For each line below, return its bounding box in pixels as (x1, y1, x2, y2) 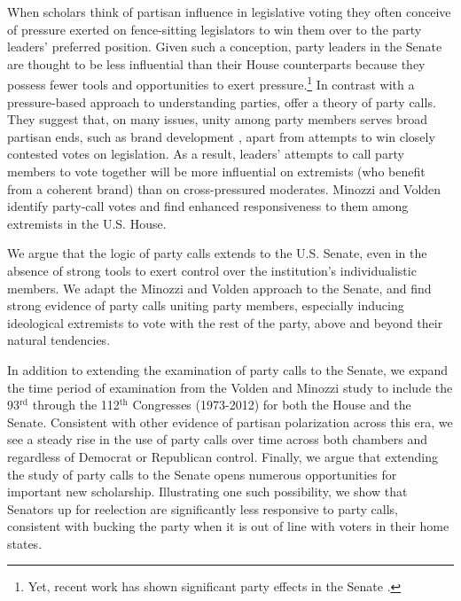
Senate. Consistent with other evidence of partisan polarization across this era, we (7, 412, 453, 431)
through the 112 (32, 395, 120, 414)
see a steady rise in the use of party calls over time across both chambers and (7, 430, 428, 449)
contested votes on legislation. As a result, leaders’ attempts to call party (7, 144, 404, 163)
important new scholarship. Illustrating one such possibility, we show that (7, 482, 408, 501)
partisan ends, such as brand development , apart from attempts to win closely (7, 127, 435, 145)
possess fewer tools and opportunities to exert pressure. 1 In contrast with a (7, 73, 415, 94)
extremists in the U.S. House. (7, 214, 167, 232)
